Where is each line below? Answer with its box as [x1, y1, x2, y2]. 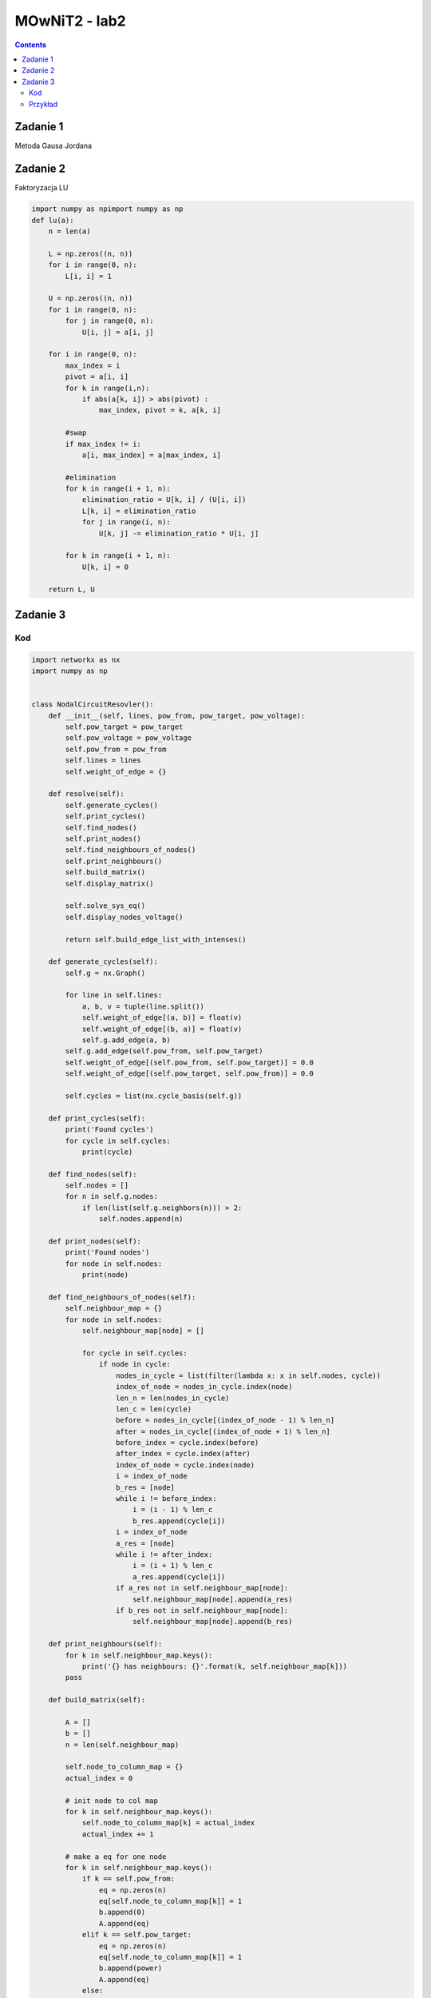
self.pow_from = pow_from [65, 744, 167, 754]
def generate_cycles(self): [48, 957, 159, 966]
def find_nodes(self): [48, 1169, 137, 1179]
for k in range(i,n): [65, 384, 150, 392]
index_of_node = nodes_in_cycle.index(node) [116, 1383, 293, 1391]
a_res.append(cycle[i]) [132, 1572, 226, 1582]
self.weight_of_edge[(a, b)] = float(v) [81, 1013, 243, 1022]
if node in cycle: [98, 1359, 171, 1369]
